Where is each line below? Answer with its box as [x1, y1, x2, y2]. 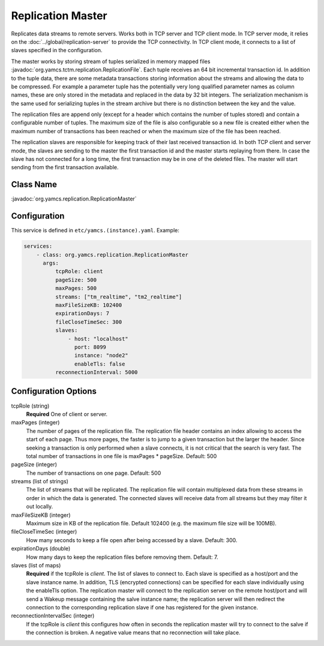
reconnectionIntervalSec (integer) [11, 612, 95, 620]
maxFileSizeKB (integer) [11, 511, 71, 519]
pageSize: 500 [55, 276, 97, 283]
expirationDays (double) [11, 545, 71, 552]
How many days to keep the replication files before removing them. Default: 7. [26, 553, 218, 561]
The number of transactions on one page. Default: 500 [26, 469, 161, 477]
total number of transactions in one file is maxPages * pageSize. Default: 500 [26, 452, 217, 459]
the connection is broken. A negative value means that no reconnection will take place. [26, 629, 241, 636]
